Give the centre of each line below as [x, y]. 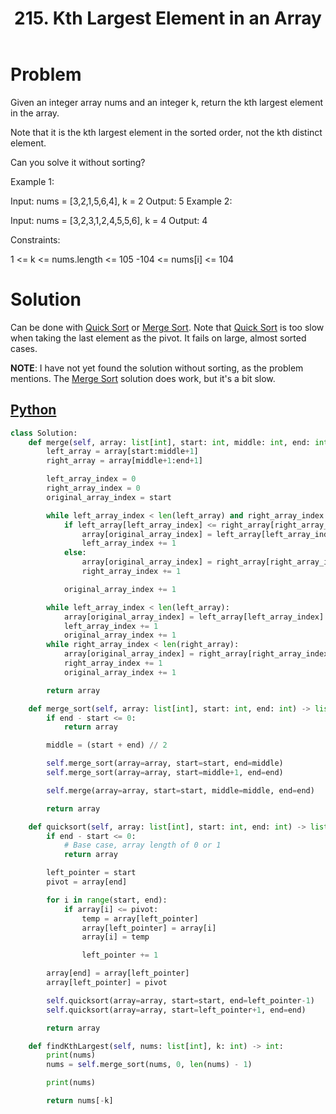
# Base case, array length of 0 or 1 [142, 845]
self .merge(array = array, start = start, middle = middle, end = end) [180, 790]
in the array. [35, 113]
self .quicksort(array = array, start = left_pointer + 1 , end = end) [176, 1010]
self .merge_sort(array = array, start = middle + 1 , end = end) [165, 773]
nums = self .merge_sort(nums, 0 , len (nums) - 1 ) [149, 1065]
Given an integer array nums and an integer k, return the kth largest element [167, 102]
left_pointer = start [91, 873]
